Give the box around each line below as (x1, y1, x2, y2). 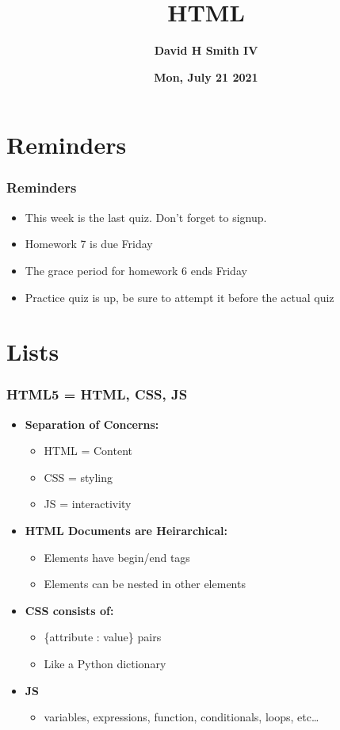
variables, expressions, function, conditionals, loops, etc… (44, 709, 319, 725)
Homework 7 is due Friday (25, 235, 153, 252)
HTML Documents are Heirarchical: (25, 522, 227, 539)
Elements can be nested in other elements (44, 575, 246, 592)
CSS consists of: (25, 602, 114, 618)
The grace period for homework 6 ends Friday (25, 262, 247, 278)
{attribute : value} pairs (44, 629, 162, 645)
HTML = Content (44, 442, 133, 459)
